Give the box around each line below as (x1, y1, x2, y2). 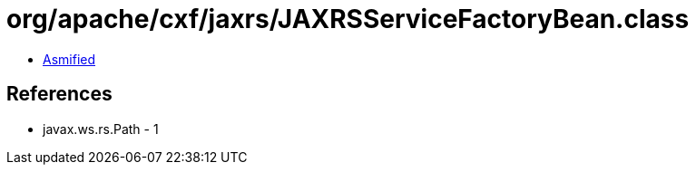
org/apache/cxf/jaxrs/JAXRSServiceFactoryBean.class (6, 4, 690, 34)
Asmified (43, 51, 96, 67)
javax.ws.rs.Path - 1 (43, 120, 159, 137)
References (6, 82, 113, 106)
